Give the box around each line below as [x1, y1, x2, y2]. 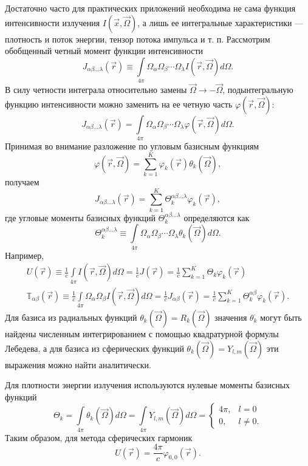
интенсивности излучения [5, 16, 100, 29]
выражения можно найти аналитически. [5, 358, 151, 371]
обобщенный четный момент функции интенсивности [5, 44, 204, 57]
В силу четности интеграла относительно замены [5, 83, 187, 96]
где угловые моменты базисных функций [5, 211, 156, 224]
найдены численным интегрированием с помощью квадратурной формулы [5, 327, 279, 340]
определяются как [183, 211, 250, 224]
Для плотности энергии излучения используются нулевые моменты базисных [5, 379, 290, 391]
